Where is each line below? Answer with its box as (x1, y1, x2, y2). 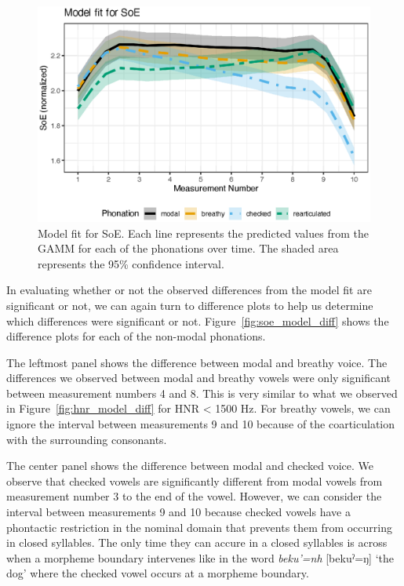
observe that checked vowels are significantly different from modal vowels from (6, 472, 383, 489)
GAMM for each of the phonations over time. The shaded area (38, 240, 339, 257)
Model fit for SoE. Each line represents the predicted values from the (38, 224, 369, 241)
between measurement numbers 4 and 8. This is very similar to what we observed (6, 384, 398, 401)
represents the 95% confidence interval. (38, 255, 224, 271)
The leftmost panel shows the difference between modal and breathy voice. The (6, 354, 388, 370)
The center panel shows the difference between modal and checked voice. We (6, 457, 373, 474)
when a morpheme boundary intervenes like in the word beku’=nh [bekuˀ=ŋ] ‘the (6, 549, 395, 566)
